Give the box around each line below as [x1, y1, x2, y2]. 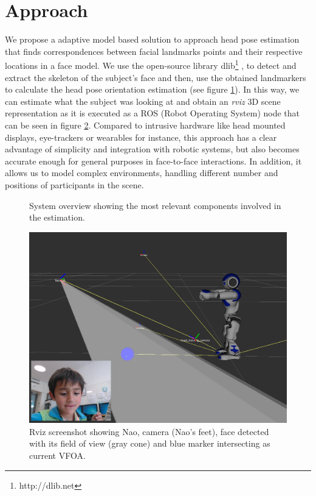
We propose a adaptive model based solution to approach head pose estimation [5, 33, 300, 46]
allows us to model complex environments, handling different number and [5, 166, 278, 179]
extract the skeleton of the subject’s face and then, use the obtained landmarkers [5, 71, 306, 83]
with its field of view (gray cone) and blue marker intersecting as [29, 437, 270, 450]
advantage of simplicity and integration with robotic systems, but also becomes [5, 143, 300, 155]
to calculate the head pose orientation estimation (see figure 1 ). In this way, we [5, 83, 300, 96]
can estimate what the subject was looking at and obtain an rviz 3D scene [5, 94, 281, 107]
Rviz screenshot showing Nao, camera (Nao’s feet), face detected [29, 425, 269, 438]
